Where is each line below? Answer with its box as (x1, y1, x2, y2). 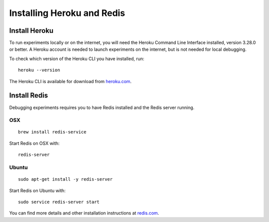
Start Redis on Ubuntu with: (9, 187, 66, 194)
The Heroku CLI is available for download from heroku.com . (9, 78, 132, 84)
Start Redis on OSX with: (9, 140, 60, 146)
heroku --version (18, 67, 60, 73)
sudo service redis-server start (18, 199, 100, 205)
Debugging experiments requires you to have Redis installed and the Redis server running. (9, 105, 195, 111)
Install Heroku (9, 26, 54, 35)
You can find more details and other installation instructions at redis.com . (9, 210, 159, 216)
